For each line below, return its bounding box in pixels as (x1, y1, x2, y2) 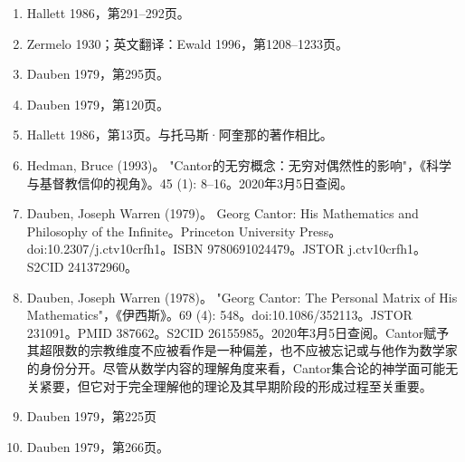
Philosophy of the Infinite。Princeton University (26, 221, 296, 240)
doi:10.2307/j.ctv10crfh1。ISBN (26, 239, 204, 258)
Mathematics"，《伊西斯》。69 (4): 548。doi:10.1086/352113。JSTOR (26, 305, 413, 324)
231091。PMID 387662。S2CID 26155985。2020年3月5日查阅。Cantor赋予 (26, 322, 450, 342)
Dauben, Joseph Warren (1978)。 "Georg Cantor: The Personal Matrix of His (26, 287, 458, 306)
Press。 (299, 221, 342, 240)
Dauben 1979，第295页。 (26, 64, 170, 83)
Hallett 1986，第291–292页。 (26, 4, 190, 22)
